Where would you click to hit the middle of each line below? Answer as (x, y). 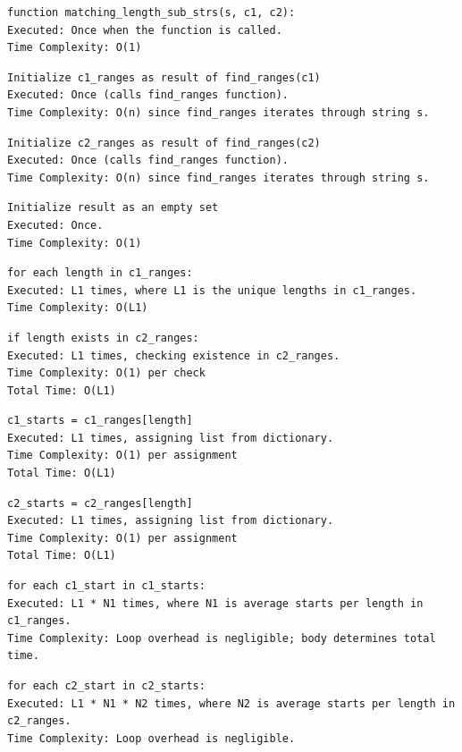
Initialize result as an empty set (113, 208)
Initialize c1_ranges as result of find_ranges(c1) (164, 77)
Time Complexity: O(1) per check (106, 373)
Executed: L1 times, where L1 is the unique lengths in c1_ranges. (212, 290)
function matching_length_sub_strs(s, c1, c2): (151, 13)
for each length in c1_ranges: (100, 273)
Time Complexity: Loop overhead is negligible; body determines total (222, 638)
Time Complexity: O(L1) (78, 308)
